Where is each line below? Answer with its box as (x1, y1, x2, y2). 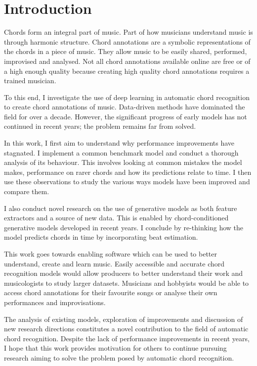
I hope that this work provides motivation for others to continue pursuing (4, 343, 227, 353)
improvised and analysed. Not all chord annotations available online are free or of (4, 55, 251, 66)
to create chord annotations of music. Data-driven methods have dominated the (4, 102, 245, 112)
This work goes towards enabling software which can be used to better (4, 249, 217, 259)
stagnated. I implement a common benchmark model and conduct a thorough (4, 147, 239, 157)
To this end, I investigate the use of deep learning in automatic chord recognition (4, 92, 250, 102)
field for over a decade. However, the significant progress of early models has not (4, 111, 247, 121)
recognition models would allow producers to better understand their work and (4, 268, 243, 278)
